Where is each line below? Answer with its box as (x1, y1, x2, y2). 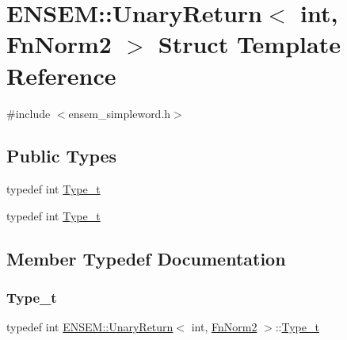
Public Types (6, 143, 117, 168)
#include (6, 105, 51, 121)
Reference (6, 59, 116, 91)
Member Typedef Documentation (6, 246, 286, 270)
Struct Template (158, 28, 341, 60)
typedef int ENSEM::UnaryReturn (6, 319, 173, 335)
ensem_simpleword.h (68, 105, 171, 121)
